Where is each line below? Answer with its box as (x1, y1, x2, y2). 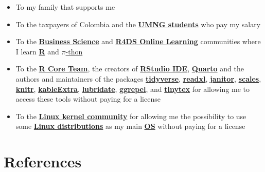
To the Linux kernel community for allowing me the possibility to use (15, 110, 246, 121)
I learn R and (15, 46, 59, 56)
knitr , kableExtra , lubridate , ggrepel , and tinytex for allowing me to (15, 83, 250, 94)
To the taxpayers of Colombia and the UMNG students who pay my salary (15, 18, 261, 29)
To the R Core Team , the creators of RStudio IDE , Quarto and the (15, 63, 244, 74)
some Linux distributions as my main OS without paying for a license (15, 121, 245, 131)
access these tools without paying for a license (15, 93, 161, 104)
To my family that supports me (15, 2, 115, 12)
